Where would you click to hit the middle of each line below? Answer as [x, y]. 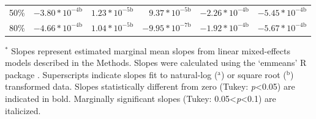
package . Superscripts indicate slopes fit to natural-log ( [111, 74]
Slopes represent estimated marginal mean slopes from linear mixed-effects [151, 50]
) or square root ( [254, 74]
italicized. [23, 110]
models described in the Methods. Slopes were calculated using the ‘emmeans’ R [156, 63]
